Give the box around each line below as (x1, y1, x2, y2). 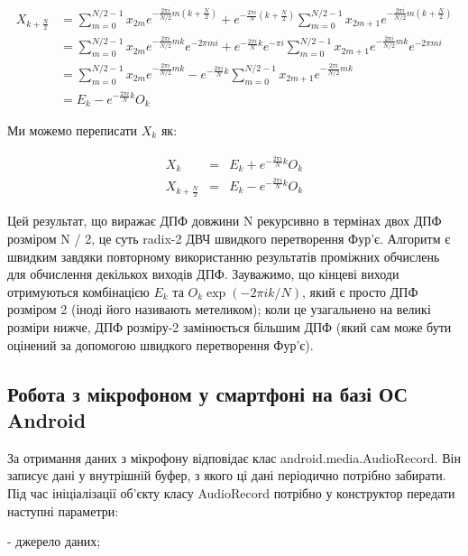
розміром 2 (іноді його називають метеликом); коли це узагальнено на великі (7, 300, 431, 319)
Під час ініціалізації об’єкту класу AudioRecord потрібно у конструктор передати (7, 483, 455, 502)
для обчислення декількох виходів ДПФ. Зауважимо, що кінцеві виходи (7, 264, 399, 283)
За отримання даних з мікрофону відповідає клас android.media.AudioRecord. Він (7, 448, 461, 467)
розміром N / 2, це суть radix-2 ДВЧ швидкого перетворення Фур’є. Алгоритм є (7, 229, 451, 248)
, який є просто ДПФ (302, 282, 418, 301)
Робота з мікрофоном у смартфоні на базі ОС (7, 379, 408, 407)
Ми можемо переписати (7, 121, 138, 140)
